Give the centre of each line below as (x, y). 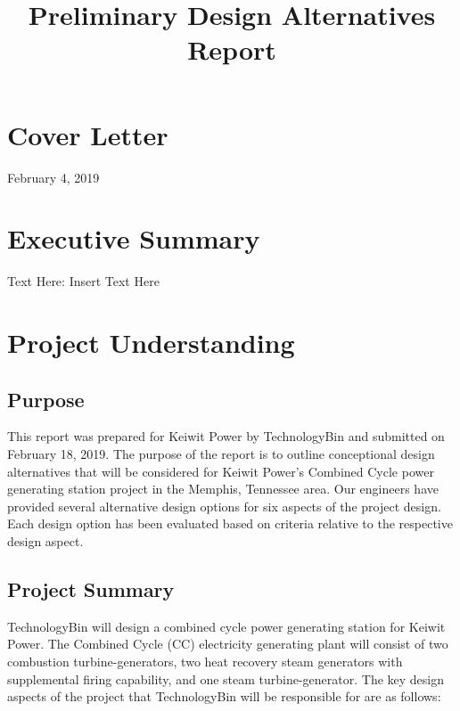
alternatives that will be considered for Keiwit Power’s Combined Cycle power (221, 471)
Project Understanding (151, 342)
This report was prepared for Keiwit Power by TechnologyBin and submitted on (226, 436)
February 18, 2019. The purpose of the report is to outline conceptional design (221, 453)
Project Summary (91, 588)
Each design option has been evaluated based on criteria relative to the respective (230, 523)
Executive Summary (134, 238)
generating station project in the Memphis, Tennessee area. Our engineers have (223, 489)
